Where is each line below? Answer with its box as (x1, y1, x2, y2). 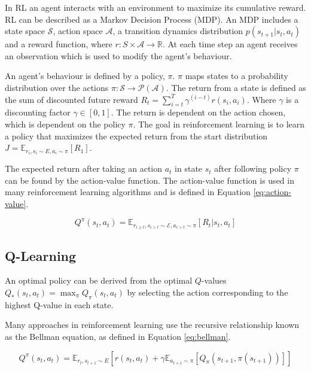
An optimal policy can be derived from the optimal (5, 274, 193, 287)
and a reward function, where (5, 38, 112, 50)
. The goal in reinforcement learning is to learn (133, 117, 305, 130)
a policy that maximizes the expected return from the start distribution (5, 129, 268, 142)
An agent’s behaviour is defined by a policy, (5, 69, 165, 82)
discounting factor (5, 106, 71, 118)
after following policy (214, 162, 292, 175)
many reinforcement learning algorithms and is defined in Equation (5, 185, 251, 198)
